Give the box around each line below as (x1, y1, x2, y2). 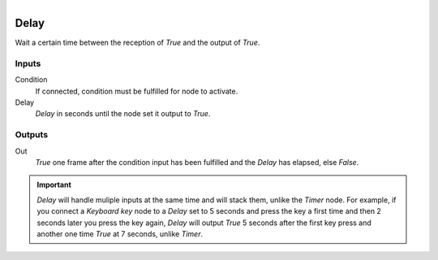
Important (36, 180, 72, 190)
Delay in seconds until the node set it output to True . (35, 109, 211, 119)
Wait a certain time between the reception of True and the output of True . (15, 37, 260, 48)
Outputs (15, 129, 49, 141)
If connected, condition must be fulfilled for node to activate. (35, 86, 238, 96)
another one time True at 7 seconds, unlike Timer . (36, 228, 203, 239)
